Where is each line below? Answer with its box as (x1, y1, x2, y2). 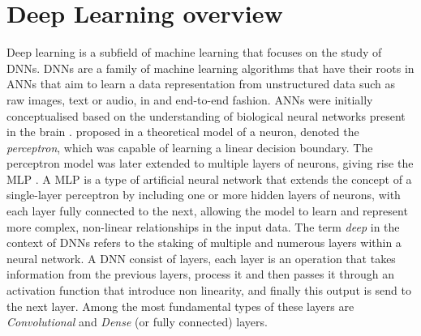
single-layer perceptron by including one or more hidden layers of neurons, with (6, 186, 401, 203)
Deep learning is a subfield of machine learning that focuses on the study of (6, 44, 382, 61)
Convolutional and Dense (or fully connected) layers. (6, 313, 268, 330)
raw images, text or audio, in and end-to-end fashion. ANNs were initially (6, 91, 373, 108)
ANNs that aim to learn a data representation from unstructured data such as (6, 75, 395, 92)
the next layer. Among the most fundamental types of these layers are (6, 297, 354, 314)
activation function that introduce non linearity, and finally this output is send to (6, 282, 411, 299)
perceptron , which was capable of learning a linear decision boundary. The (6, 138, 373, 155)
